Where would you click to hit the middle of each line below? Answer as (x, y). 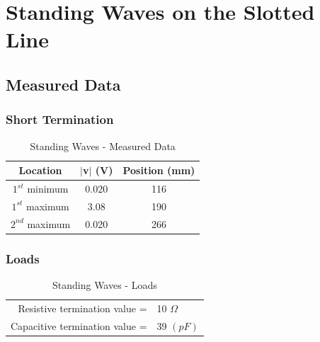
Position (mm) (159, 170)
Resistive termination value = (82, 308)
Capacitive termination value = (79, 325)
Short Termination (60, 119)
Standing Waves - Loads (105, 285)
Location (40, 170)
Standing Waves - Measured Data (103, 146)
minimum (48, 188)
